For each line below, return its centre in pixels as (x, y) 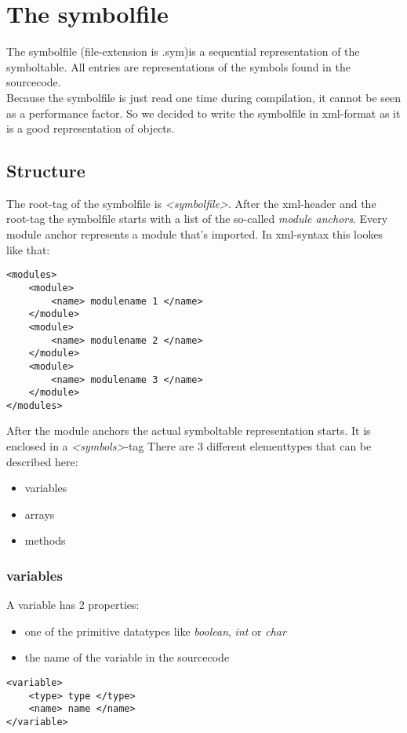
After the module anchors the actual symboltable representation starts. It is (189, 430)
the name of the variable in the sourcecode (127, 657)
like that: (28, 249)
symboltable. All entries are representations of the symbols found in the (178, 66)
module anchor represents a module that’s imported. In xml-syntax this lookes (195, 234)
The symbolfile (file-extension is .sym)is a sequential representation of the (183, 51)
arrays (40, 514)
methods (45, 540)
